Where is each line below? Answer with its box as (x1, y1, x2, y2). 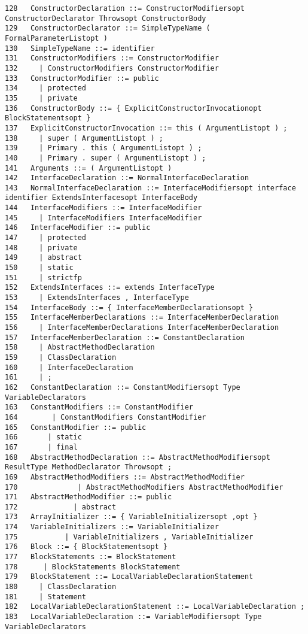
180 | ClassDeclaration (5, 583, 117, 591)
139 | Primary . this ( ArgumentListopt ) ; (5, 144, 202, 153)
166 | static (5, 433, 82, 442)
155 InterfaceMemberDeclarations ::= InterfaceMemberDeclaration (5, 313, 279, 322)
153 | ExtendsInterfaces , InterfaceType (5, 293, 189, 302)
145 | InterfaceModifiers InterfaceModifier (5, 213, 202, 222)
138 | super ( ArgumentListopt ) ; (5, 134, 163, 142)
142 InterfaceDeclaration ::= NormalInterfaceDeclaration (5, 174, 249, 183)
